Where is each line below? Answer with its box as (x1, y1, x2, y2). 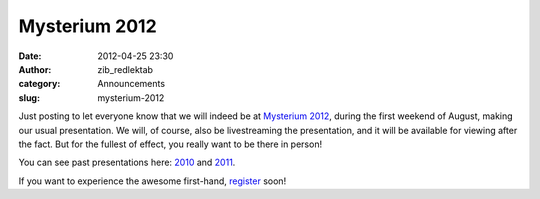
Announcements (97, 78, 165, 90)
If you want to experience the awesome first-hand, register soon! (18, 175, 287, 187)
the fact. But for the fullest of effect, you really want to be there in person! (18, 138, 323, 150)
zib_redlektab (97, 63, 154, 75)
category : (18, 78, 61, 90)
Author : (18, 63, 52, 75)
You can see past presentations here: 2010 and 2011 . (18, 156, 236, 169)
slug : (18, 91, 40, 104)
